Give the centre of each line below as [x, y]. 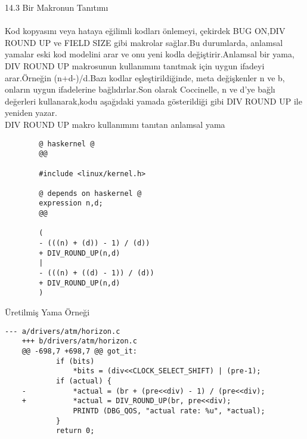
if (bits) [75, 361]
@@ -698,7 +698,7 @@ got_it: [79, 351]
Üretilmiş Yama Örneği [47, 312]
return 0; [75, 431]
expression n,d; [71, 203]
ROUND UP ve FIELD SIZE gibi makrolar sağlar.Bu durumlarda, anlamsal [144, 42]
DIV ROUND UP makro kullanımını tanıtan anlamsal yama [115, 124]
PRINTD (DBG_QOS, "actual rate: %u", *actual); [169, 411]
